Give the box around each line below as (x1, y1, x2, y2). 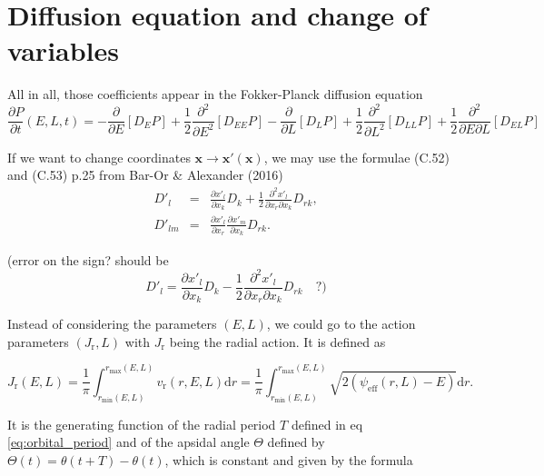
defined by (267, 432, 325, 451)
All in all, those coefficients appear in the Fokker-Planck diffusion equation (7, 84, 423, 104)
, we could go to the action (266, 314, 416, 333)
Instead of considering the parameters (7, 314, 217, 333)
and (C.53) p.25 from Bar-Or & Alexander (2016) (7, 165, 283, 184)
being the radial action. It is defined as (169, 332, 386, 351)
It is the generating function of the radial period (7, 414, 276, 433)
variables (7, 32, 120, 69)
